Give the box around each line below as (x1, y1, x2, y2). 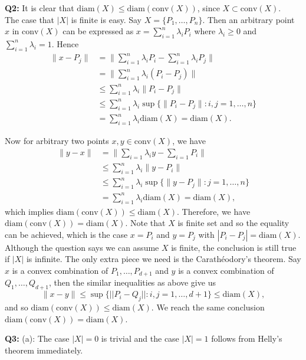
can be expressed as (62, 25, 134, 37)
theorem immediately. (5, 343, 83, 356)
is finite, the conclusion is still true (171, 241, 297, 253)
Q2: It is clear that (5, 2, 74, 14)
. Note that (125, 217, 166, 229)
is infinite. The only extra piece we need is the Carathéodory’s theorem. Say (26, 253, 301, 265)
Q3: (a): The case (5, 332, 70, 345)
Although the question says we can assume (5, 241, 159, 253)
